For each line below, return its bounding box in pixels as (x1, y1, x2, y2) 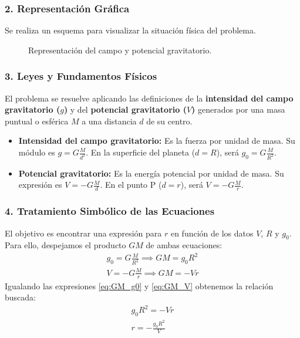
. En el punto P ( (100, 178, 162, 191)
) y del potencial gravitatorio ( (63, 103, 187, 116)
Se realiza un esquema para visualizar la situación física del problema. (5, 24, 256, 36)
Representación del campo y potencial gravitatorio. (28, 43, 212, 56)
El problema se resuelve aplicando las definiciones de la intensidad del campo (5, 92, 294, 104)
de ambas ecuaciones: (146, 239, 223, 251)
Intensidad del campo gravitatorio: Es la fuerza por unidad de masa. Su (18, 134, 295, 147)
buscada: (5, 291, 36, 303)
